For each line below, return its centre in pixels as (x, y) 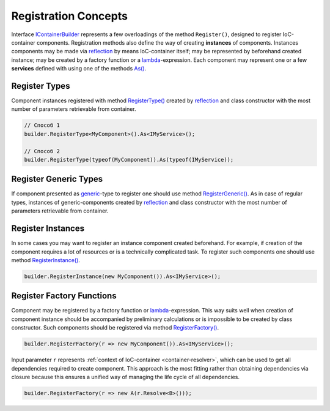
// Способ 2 (42, 151)
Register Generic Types (57, 179)
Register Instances (48, 229)
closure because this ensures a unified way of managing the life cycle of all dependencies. (125, 377)
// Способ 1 (42, 125)
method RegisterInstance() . (46, 260)
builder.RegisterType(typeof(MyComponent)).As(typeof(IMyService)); (129, 160)
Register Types (41, 86)
